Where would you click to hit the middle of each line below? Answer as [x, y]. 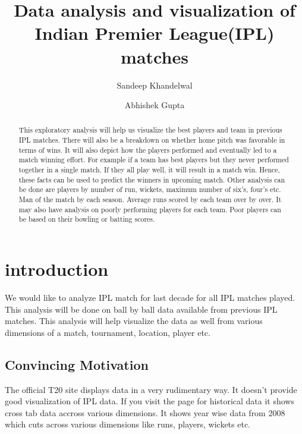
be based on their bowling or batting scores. [87, 219]
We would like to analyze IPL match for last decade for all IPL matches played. [150, 297]
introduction [57, 269]
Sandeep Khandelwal [155, 85]
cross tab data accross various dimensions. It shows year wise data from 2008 [145, 412]
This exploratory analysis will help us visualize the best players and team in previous [150, 130]
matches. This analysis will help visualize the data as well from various [134, 321]
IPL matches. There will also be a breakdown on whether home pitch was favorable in [152, 140]
